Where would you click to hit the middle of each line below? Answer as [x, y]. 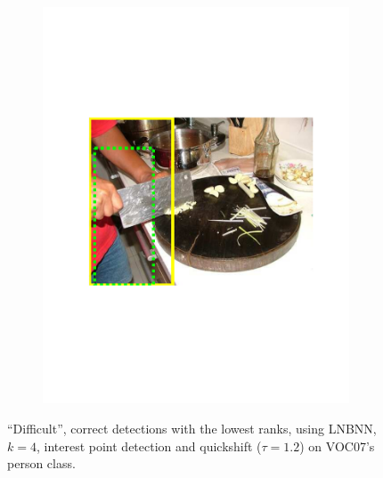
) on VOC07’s [337, 446]
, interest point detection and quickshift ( [149, 446]
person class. [41, 463]
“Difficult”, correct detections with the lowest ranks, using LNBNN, [192, 428]
